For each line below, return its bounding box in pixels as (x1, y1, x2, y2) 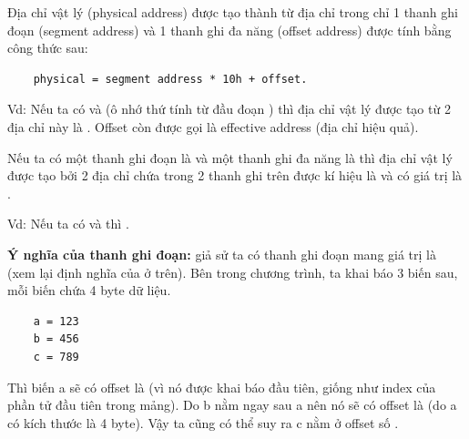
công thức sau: (7, 38, 88, 57)
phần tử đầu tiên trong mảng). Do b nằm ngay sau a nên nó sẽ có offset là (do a (7, 395, 457, 414)
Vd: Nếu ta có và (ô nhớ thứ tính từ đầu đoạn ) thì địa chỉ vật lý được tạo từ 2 (7, 99, 451, 118)
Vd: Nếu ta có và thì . (7, 214, 129, 233)
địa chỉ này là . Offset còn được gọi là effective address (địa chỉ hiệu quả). (7, 117, 419, 136)
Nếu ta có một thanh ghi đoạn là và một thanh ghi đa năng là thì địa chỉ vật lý (7, 148, 453, 167)
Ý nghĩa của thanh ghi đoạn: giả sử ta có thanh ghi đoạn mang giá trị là (7, 244, 436, 263)
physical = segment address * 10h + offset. (33, 72, 308, 86)
